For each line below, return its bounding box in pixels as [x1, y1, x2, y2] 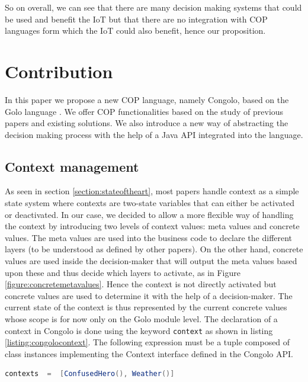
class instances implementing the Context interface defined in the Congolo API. [5, 347, 294, 359]
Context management [5, 157, 139, 175]
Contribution [5, 59, 113, 83]
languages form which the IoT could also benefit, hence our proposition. [5, 24, 266, 37]
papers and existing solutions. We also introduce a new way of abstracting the [5, 117, 288, 129]
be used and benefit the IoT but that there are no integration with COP [5, 12, 268, 25]
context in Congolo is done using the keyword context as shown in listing [5, 324, 273, 336]
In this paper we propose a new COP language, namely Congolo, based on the [5, 93, 289, 105]
